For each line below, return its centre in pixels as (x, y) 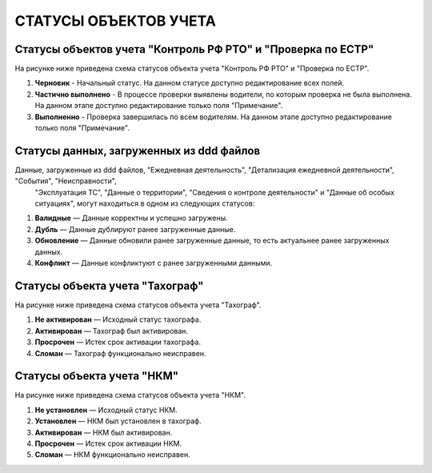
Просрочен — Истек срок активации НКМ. (108, 443)
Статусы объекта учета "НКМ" (97, 376)
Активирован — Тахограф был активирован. (111, 331)
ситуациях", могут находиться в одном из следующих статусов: (145, 203)
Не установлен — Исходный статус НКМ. (106, 410)
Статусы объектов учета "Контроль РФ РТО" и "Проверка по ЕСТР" (194, 49)
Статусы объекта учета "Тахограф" (109, 285)
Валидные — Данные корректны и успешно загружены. (131, 218)
